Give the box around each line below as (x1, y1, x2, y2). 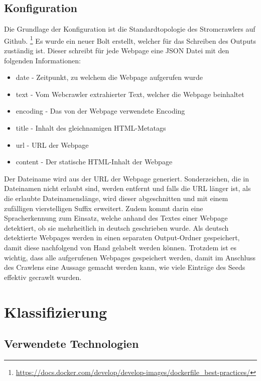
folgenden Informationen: (4, 55, 81, 65)
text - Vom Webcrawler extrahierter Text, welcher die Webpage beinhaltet (16, 88, 244, 99)
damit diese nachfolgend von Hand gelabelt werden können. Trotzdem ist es (4, 242, 237, 252)
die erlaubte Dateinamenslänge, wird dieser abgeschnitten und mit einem (4, 193, 228, 203)
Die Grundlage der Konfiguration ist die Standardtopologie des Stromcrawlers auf (4, 24, 255, 34)
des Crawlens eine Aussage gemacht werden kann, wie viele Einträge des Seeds (4, 262, 245, 272)
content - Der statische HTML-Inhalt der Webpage (16, 156, 173, 167)
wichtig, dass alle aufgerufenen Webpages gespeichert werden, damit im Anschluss (4, 252, 256, 262)
